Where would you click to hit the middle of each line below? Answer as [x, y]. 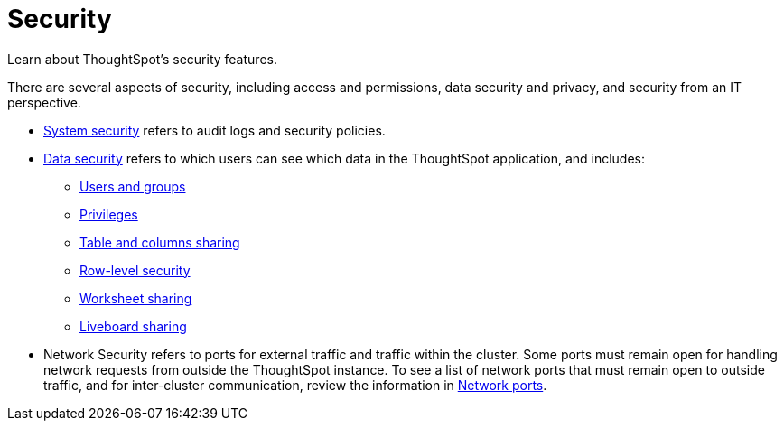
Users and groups [133, 186]
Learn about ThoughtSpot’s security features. [142, 59]
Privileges [109, 214]
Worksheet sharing [136, 298]
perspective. [44, 102]
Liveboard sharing [133, 326]
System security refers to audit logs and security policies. [215, 130]
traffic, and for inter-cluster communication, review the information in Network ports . [295, 385]
